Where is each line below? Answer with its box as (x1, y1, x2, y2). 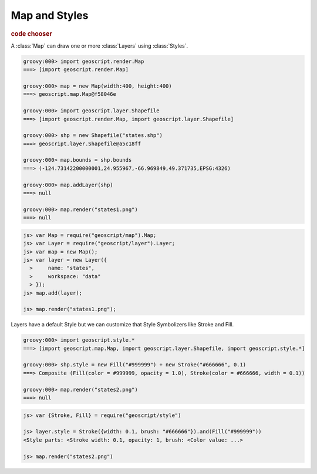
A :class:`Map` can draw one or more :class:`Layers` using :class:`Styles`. (11, 42, 188, 49)
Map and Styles (11, 9, 89, 22)
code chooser (11, 29, 52, 38)
